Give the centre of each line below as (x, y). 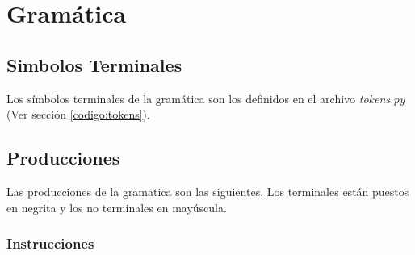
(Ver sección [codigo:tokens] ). (78, 114)
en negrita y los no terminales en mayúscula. (117, 207)
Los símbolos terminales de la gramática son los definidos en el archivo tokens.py (206, 98)
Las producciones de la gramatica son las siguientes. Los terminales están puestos (208, 191)
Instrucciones (50, 243)
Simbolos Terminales (94, 64)
